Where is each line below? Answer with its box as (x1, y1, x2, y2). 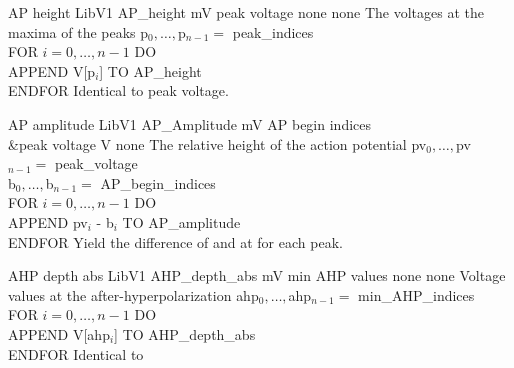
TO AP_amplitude (122, 211, 241, 232)
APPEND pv (8, 211, 88, 232)
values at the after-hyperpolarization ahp (8, 284, 259, 305)
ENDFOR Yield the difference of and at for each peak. (8, 231, 343, 252)
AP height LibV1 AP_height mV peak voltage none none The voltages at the (8, 2, 484, 22)
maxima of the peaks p (8, 21, 149, 42)
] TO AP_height (99, 60, 202, 81)
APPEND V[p (8, 60, 96, 81)
